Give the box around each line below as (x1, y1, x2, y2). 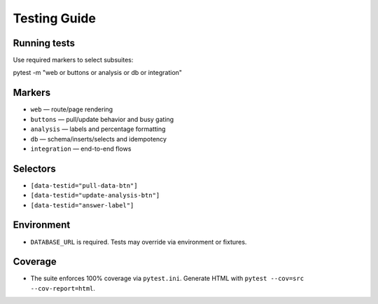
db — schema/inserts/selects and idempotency (30, 134, 167, 143)
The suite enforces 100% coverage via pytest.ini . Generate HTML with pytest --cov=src (30, 274, 304, 283)
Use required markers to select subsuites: (13, 56, 134, 64)
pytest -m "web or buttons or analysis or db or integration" (13, 69, 182, 77)
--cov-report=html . (30, 284, 96, 292)
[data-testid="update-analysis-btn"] (30, 191, 160, 200)
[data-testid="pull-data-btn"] (30, 181, 138, 189)
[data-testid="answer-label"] (30, 201, 134, 209)
